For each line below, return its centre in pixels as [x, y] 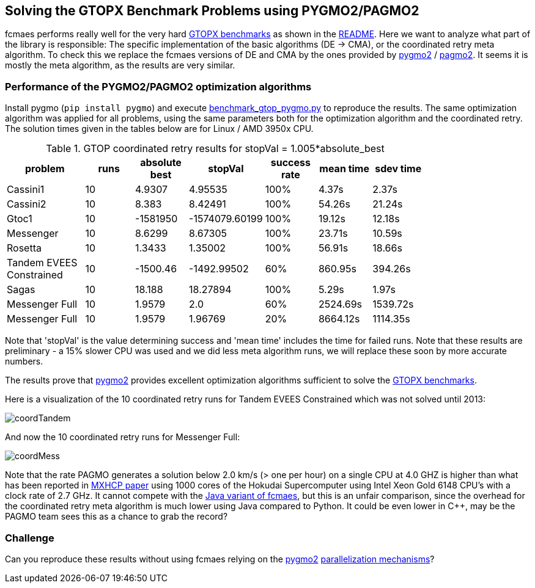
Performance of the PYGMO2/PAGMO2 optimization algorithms [158, 86]
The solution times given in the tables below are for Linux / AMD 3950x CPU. [159, 129]
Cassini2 [27, 204]
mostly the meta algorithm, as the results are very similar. [120, 65]
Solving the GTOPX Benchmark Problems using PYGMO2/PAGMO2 [212, 11]
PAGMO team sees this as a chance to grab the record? [116, 517]
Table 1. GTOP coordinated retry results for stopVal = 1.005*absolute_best [215, 149]
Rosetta [24, 248]
